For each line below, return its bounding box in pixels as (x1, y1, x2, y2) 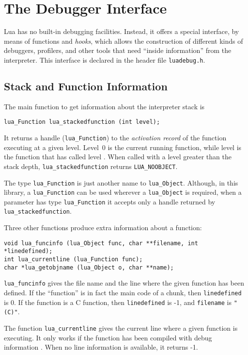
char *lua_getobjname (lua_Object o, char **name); (4, 264, 174, 271)
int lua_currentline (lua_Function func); (4, 256, 143, 263)
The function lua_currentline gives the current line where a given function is (4, 322, 238, 333)
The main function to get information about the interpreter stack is (4, 101, 205, 111)
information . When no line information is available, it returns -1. (4, 342, 198, 352)
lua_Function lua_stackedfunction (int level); (4, 118, 160, 126)
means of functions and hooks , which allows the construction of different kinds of (4, 35, 243, 46)
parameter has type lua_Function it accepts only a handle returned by (4, 196, 216, 206)
